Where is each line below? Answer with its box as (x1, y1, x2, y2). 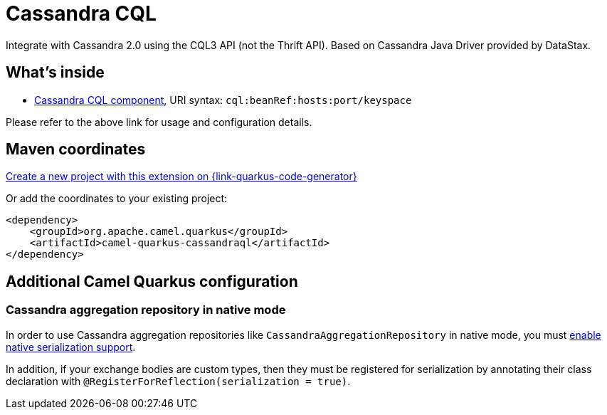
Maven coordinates (6, 140, 146, 159)
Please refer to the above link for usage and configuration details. (6, 115, 312, 128)
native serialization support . (6, 340, 136, 353)
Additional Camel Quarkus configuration (6, 272, 298, 290)
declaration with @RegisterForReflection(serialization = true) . (6, 374, 351, 387)
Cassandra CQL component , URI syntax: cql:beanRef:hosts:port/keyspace (34, 93, 412, 106)
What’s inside (6, 63, 105, 82)
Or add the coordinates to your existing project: (6, 192, 228, 205)
